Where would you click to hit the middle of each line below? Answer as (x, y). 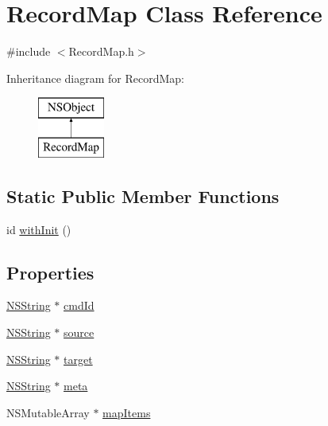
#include (29, 51)
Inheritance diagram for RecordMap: (95, 78)
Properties (50, 272)
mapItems (127, 412)
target (78, 359)
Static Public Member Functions (143, 195)
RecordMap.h (101, 51)
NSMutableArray (48, 412)
